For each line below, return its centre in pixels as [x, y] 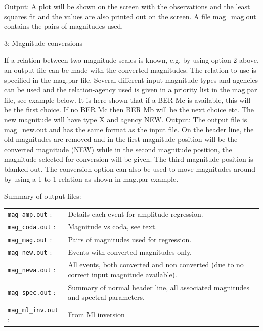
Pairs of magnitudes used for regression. [130, 239]
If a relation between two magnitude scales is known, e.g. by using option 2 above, [131, 60]
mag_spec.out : [32, 292]
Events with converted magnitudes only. [130, 252]
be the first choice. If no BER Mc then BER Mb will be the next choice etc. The [129, 109]
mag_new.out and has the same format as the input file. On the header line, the [129, 129]
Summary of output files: [43, 196]
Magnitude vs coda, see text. [113, 227]
